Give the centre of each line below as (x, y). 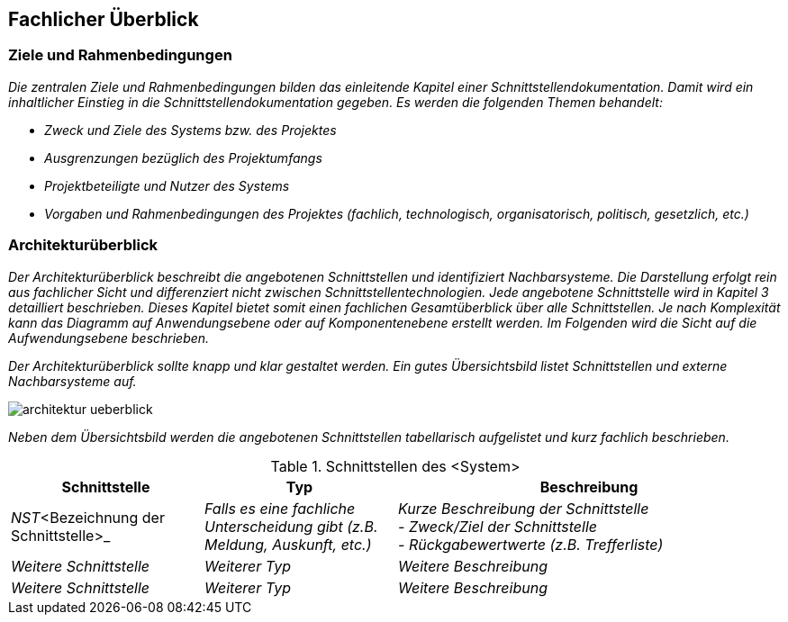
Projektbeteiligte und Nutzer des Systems (167, 185)
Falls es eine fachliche (280, 508)
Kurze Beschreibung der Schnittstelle (524, 508)
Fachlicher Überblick (104, 19)
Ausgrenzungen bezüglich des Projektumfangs (183, 158)
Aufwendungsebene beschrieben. (109, 338)
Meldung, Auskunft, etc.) (288, 544)
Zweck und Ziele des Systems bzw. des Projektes (190, 130)
